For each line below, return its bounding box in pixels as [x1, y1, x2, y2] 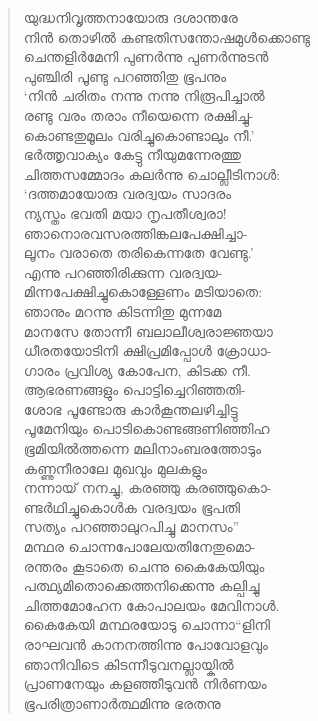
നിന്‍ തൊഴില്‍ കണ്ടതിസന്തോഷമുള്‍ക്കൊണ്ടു [23, 26, 310, 47]
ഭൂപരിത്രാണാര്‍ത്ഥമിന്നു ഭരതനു [23, 692, 221, 713]
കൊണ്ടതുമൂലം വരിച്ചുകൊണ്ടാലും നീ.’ [23, 124, 255, 145]
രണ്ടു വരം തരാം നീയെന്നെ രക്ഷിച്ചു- [23, 104, 254, 125]
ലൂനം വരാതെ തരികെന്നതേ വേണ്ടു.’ [23, 242, 254, 263]
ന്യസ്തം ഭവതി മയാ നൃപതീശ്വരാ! [23, 202, 227, 223]
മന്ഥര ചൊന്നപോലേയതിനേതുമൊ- [23, 536, 256, 557]
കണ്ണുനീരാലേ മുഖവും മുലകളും [23, 457, 207, 478]
